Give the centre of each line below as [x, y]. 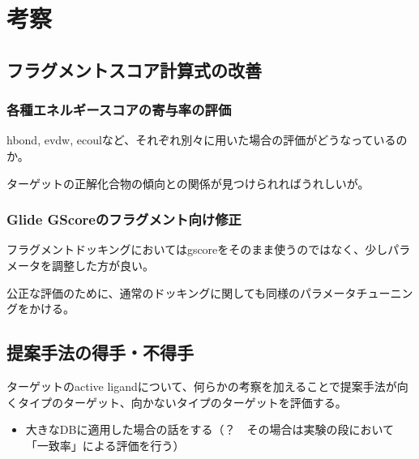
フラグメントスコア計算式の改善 [134, 69]
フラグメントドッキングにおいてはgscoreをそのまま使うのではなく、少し [197, 249]
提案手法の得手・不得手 [100, 352]
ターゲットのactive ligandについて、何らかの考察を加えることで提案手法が [202, 386]
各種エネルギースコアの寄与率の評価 [119, 110]
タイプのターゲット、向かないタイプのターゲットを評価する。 [182, 402]
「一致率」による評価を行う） [105, 445]
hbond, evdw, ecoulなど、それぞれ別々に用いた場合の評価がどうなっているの [207, 140]
